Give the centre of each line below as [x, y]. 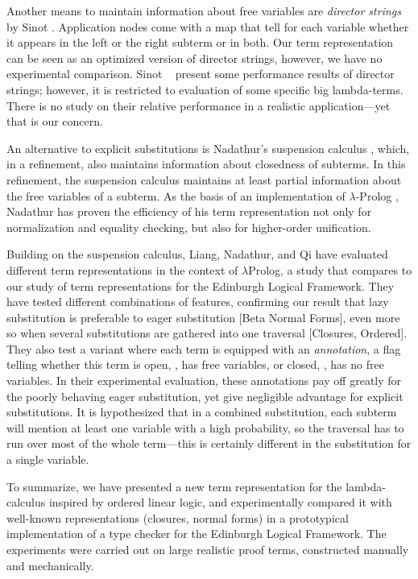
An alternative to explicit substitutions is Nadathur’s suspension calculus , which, [208, 148]
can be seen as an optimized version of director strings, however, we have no [195, 58]
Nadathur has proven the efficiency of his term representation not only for [189, 211]
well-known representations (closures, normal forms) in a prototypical [178, 517]
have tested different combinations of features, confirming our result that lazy [198, 302]
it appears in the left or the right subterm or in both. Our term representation [200, 42]
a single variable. [48, 459]
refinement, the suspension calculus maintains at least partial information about [204, 179]
